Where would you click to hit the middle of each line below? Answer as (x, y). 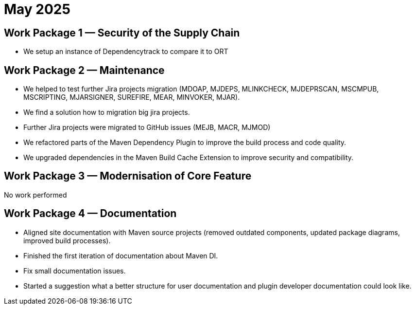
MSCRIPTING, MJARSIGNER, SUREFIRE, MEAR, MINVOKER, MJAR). (132, 97)
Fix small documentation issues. (75, 271)
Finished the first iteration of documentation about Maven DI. (121, 255)
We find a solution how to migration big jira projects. (107, 112)
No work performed (35, 195)
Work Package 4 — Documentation (90, 214)
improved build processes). (67, 240)
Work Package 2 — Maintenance (84, 70)
